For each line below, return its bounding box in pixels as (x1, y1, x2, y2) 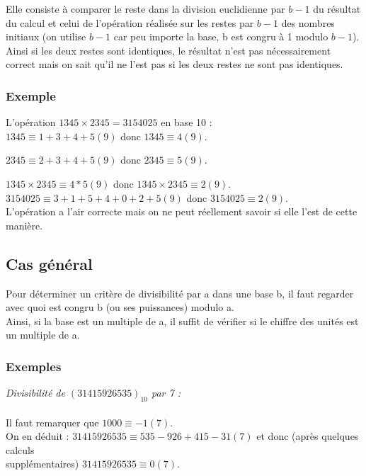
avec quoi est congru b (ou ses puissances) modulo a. (6, 300, 234, 314)
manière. (6, 217, 43, 232)
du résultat (313, 1, 361, 16)
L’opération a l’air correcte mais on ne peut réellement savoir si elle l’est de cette (6, 204, 358, 219)
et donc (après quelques (256, 429, 359, 443)
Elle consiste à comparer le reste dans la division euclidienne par (6, 1, 285, 16)
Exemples (6, 357, 62, 375)
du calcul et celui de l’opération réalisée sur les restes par (6, 15, 254, 30)
